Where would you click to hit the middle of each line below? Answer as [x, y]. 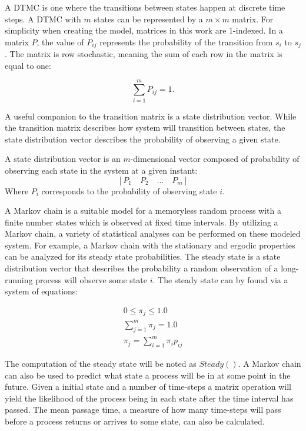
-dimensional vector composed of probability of [215, 159]
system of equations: [41, 291]
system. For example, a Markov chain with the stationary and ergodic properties [150, 245]
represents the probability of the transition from [186, 42]
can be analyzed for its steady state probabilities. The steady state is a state [143, 256]
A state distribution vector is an [63, 159]
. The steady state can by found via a [220, 279]
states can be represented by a [148, 19]
